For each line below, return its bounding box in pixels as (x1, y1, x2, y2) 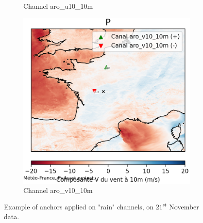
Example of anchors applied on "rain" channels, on (4, 202, 154, 212)
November (169, 202, 199, 212)
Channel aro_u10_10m (23, 1, 93, 11)
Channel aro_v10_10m (23, 185, 93, 195)
